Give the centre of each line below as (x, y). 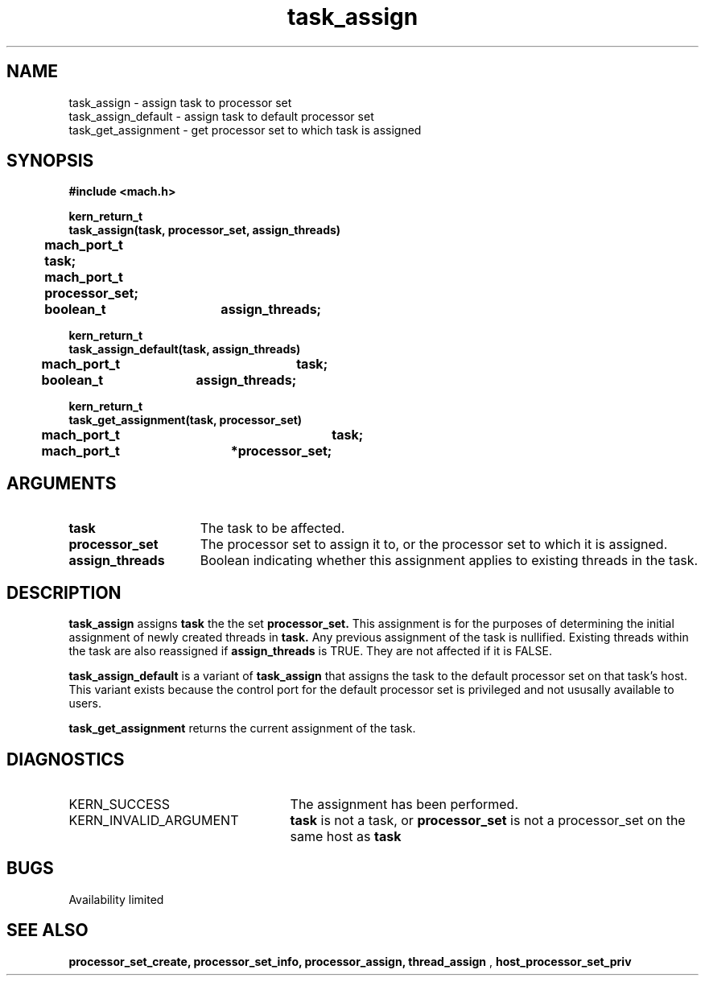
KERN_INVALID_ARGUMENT (154, 820)
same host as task (346, 836)
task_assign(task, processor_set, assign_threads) (205, 230)
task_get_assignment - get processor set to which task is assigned (245, 130)
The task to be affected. (272, 528)
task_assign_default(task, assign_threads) (185, 349)
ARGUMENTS (62, 483)
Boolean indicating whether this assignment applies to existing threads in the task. (449, 561)
